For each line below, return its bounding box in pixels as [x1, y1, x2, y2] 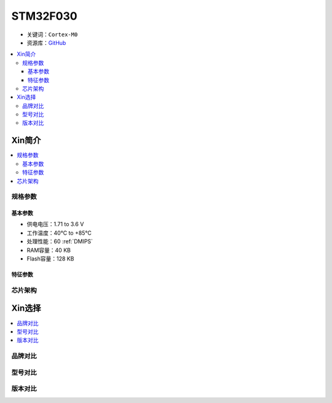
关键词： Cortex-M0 [26, 31, 78, 38]
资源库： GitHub [26, 39, 66, 46]
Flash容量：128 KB [26, 255, 74, 262]
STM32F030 [11, 9, 77, 23]
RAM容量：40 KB [26, 246, 71, 254]
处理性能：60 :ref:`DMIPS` [26, 238, 93, 245]
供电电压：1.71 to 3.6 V [26, 221, 84, 228]
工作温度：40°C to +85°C [26, 229, 92, 237]
